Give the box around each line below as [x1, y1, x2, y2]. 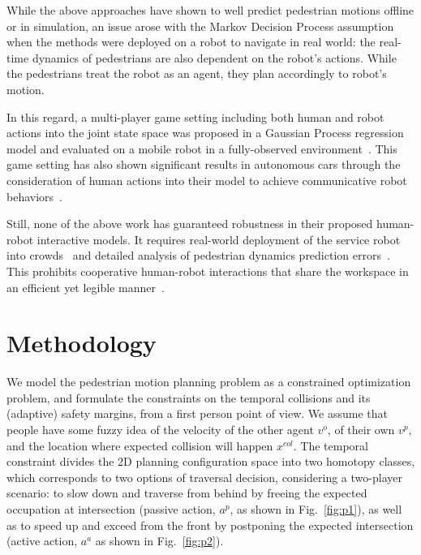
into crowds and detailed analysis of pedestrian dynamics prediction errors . [6, 247, 390, 264]
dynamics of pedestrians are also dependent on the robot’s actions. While [32, 49, 397, 66]
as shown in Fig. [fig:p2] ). [95, 532, 224, 549]
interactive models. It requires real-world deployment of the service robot [37, 230, 401, 247]
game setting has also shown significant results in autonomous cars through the [6, 156, 401, 173]
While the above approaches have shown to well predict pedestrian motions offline [6, 2, 415, 18]
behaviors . [6, 187, 62, 204]
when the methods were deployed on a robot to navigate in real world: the [6, 33, 376, 50]
